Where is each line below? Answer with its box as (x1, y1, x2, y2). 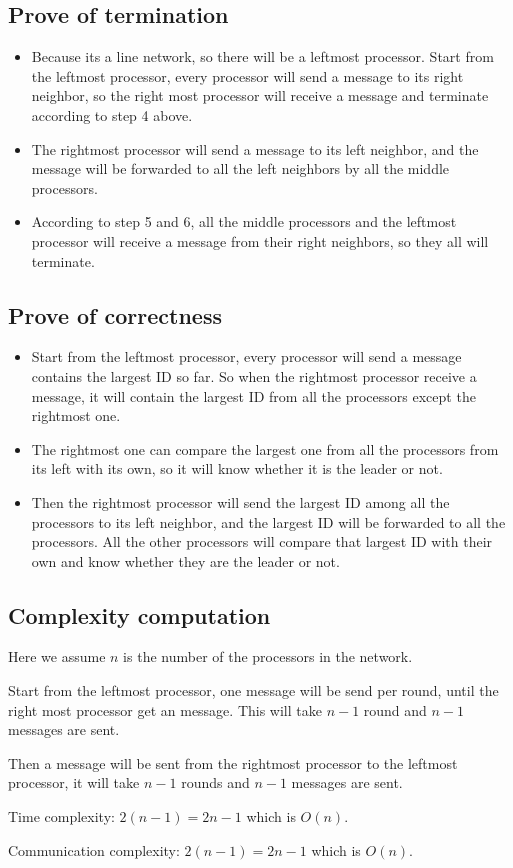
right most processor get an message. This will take (8, 699, 322, 720)
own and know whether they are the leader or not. (31, 550, 340, 571)
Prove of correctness (8, 299, 222, 330)
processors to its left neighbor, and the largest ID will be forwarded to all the (31, 511, 506, 532)
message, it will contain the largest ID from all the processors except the (31, 385, 476, 406)
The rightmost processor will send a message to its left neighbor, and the (31, 138, 479, 159)
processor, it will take (8, 772, 140, 793)
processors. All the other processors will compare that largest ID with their (31, 531, 493, 552)
